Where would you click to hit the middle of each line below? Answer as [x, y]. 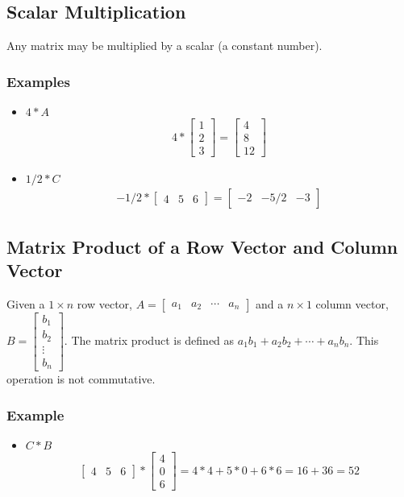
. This [364, 340]
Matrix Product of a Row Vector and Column [202, 246]
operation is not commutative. [81, 379]
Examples [38, 81]
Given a [26, 303]
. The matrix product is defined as [149, 340]
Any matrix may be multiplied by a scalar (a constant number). [165, 46]
